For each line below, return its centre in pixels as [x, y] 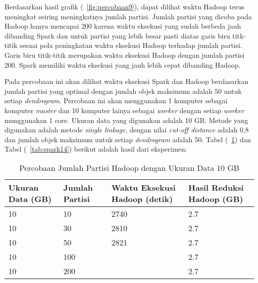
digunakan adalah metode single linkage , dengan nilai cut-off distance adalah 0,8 [127, 130]
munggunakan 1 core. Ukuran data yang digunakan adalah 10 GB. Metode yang [126, 120]
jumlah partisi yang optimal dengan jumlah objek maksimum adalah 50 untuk [123, 91]
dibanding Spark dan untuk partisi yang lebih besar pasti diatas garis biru [117, 35]
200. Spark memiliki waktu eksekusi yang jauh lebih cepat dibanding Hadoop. [123, 64]
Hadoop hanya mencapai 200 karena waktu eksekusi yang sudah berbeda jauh [123, 26]
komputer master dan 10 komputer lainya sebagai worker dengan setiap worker [124, 110]
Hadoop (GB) [216, 199]
